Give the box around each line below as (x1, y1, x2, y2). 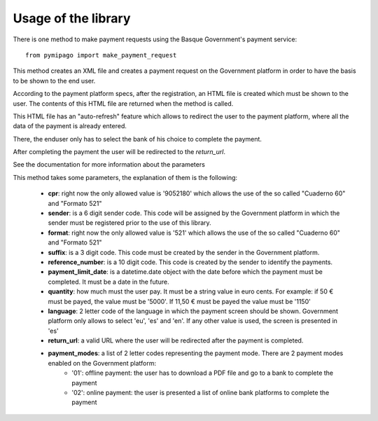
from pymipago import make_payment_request (25, 51, 177, 59)
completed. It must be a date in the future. (48, 277, 169, 286)
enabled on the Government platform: (48, 359, 157, 367)
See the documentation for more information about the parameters (13, 160, 206, 169)
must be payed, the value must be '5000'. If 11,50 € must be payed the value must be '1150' (48, 297, 311, 305)
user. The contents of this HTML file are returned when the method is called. (13, 99, 234, 108)
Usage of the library (13, 11, 131, 26)
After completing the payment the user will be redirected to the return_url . (13, 148, 225, 156)
